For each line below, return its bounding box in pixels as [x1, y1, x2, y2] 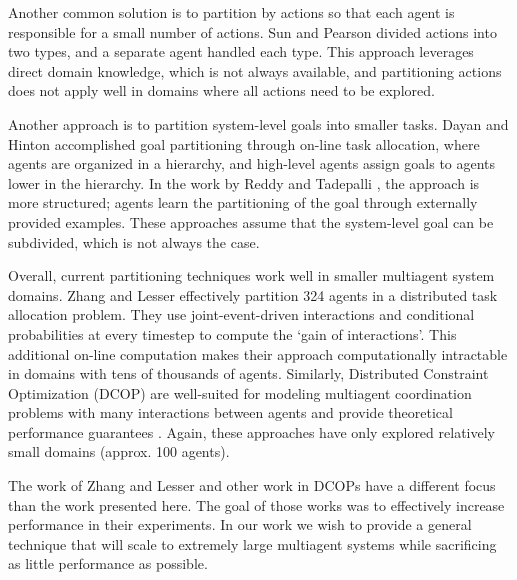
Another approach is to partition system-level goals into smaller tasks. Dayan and [8, 113, 509, 134]
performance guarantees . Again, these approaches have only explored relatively [8, 421, 495, 442]
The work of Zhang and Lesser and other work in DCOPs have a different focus [8, 475, 496, 496]
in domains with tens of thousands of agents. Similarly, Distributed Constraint [8, 363, 489, 384]
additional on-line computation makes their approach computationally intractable [8, 343, 508, 364]
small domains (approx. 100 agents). [8, 441, 230, 462]
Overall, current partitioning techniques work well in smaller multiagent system [8, 265, 495, 286]
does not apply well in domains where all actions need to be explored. [8, 80, 435, 101]
